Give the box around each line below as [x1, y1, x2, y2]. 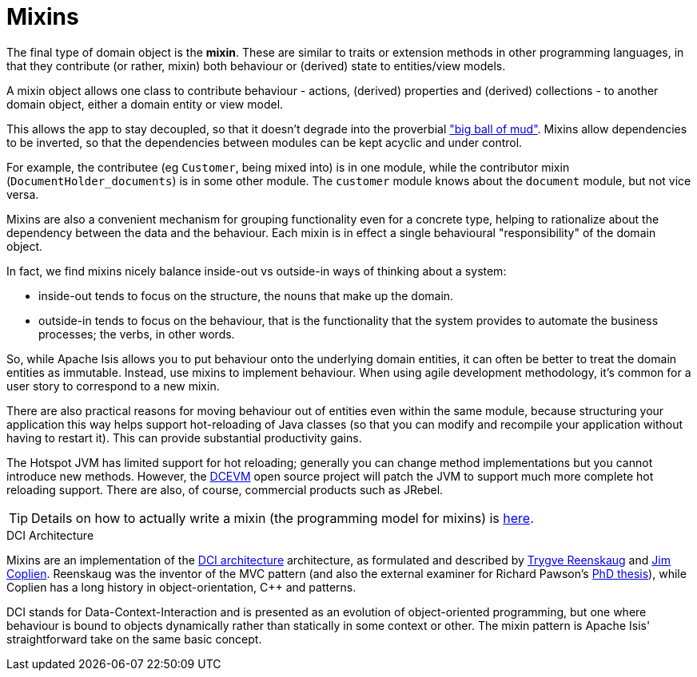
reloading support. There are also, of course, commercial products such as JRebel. [6, 482, 444, 497]
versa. [6, 187, 39, 201]
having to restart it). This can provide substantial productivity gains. [6, 430, 362, 445]
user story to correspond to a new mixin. [6, 378, 220, 393]
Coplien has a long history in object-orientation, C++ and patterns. [6, 580, 356, 594]
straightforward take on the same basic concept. [6, 631, 262, 646]
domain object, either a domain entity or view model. [6, 97, 284, 111]
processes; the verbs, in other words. [38, 327, 235, 341]
